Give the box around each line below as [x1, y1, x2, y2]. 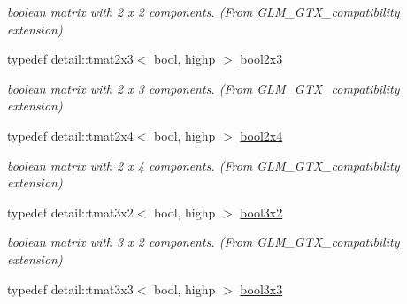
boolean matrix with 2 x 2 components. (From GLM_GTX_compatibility [7, 3, 400, 20]
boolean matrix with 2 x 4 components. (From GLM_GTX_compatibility [7, 156, 400, 174]
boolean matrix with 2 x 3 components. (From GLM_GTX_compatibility [7, 79, 400, 97]
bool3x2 [240, 202, 283, 221]
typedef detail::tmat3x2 [7, 202, 134, 221]
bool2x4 [240, 125, 283, 144]
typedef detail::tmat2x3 [7, 49, 134, 68]
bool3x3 [240, 279, 283, 298]
